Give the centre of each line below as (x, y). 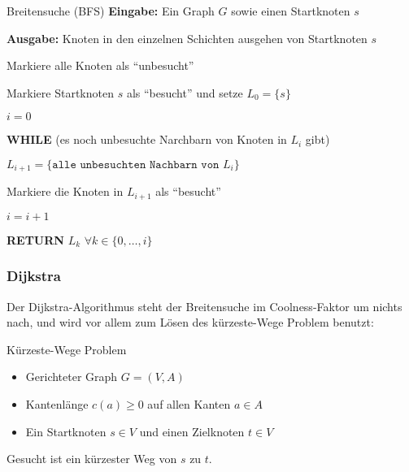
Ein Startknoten (66, 431)
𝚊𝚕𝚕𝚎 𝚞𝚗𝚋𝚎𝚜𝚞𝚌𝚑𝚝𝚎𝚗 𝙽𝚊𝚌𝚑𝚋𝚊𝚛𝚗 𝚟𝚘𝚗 (136, 165)
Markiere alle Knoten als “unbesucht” (100, 65)
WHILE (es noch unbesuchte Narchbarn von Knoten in (147, 139)
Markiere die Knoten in (65, 191)
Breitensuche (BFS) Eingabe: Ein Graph (111, 11)
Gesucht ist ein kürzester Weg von (92, 459)
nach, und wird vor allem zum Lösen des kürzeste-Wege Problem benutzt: (190, 322)
